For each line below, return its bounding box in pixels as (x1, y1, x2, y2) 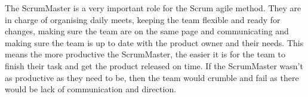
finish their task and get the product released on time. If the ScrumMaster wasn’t (5, 59, 303, 72)
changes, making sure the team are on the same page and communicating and (5, 25, 289, 37)
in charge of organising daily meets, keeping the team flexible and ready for (5, 13, 281, 25)
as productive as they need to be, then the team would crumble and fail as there (5, 71, 299, 83)
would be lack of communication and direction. (5, 83, 177, 95)
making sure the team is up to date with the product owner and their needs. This (5, 36, 304, 48)
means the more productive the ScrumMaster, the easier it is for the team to (5, 48, 285, 60)
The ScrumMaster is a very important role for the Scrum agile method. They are (5, 2, 301, 14)
